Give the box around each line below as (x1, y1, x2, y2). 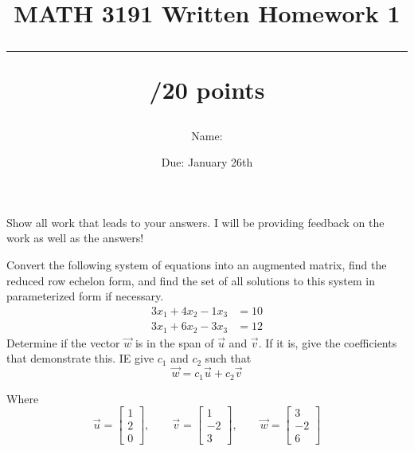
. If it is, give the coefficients (258, 334, 397, 351)
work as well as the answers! (6, 229, 144, 246)
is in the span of (135, 334, 214, 351)
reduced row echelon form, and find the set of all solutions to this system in (6, 272, 375, 288)
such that (205, 350, 252, 367)
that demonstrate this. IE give (6, 350, 154, 367)
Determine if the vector (6, 334, 120, 351)
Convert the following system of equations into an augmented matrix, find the (6, 256, 387, 273)
